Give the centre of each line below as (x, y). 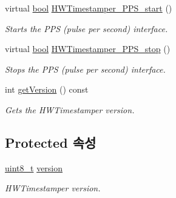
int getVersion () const (47, 89)
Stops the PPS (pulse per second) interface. (85, 69)
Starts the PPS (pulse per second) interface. (86, 28)
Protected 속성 (51, 142)
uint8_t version (34, 167)
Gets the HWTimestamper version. (70, 109)
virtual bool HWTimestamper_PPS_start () (89, 8)
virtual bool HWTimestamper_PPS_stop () (88, 49)
